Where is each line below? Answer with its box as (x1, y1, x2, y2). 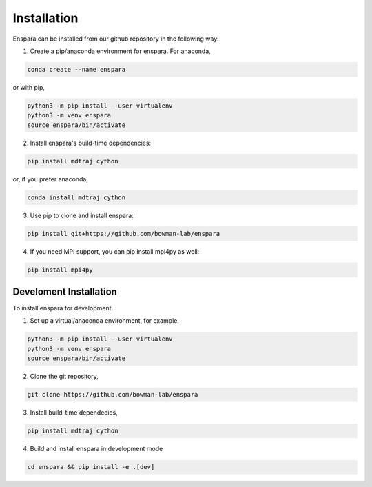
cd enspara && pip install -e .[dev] (27, 463, 155, 471)
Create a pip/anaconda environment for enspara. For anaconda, (30, 47, 211, 55)
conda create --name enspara (27, 66, 126, 73)
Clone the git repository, (30, 372, 99, 381)
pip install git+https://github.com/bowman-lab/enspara (27, 230, 220, 237)
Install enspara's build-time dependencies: (30, 139, 152, 147)
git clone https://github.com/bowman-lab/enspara (27, 390, 198, 399)
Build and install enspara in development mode (30, 445, 163, 453)
